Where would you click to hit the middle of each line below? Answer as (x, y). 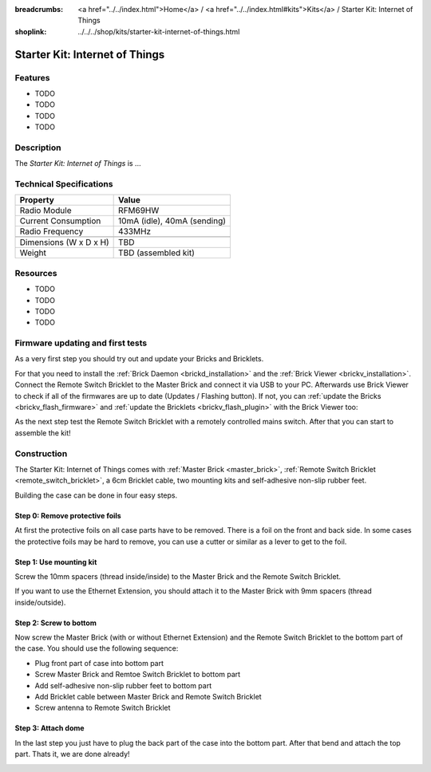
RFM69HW (139, 211)
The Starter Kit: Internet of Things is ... (78, 163)
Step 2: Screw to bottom (56, 623)
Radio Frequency (51, 231)
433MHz (135, 231)
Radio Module (45, 211)
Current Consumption (60, 221)
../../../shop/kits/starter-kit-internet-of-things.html (159, 31)
